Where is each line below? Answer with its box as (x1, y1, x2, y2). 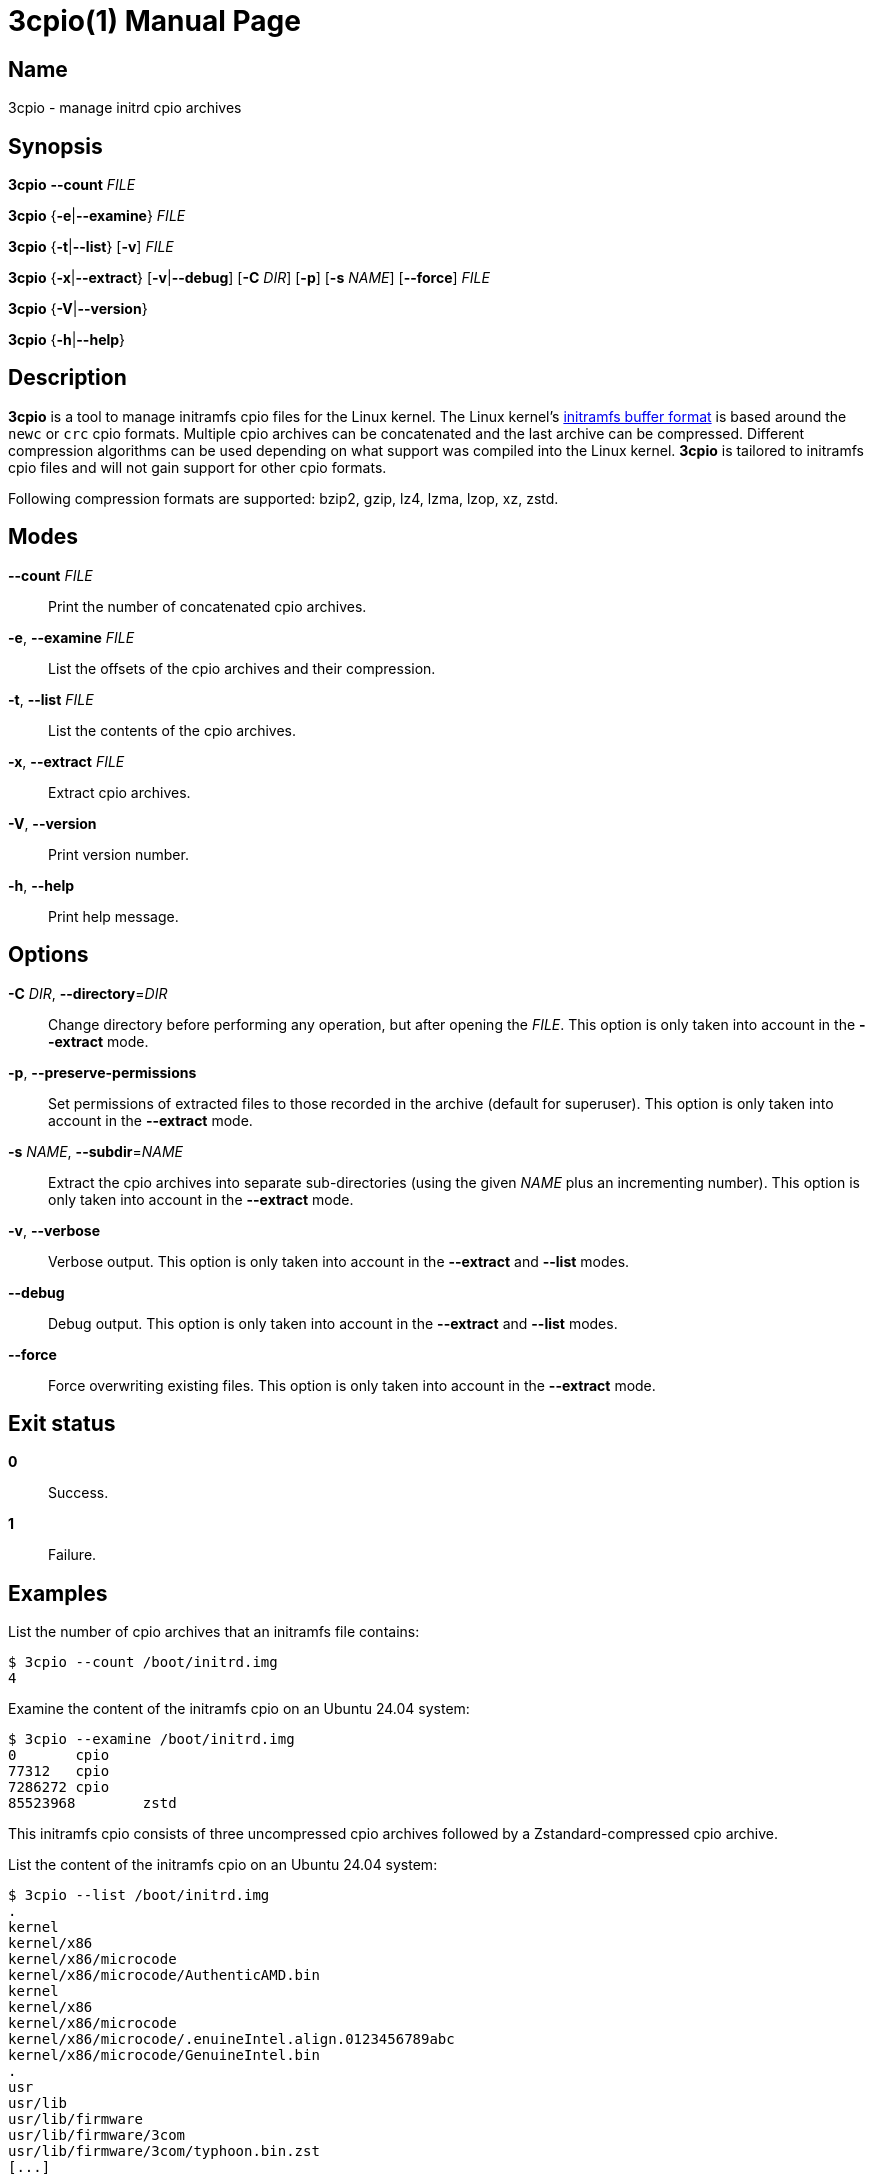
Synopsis (8, 133, 103, 159)
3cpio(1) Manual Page (8, 4, 301, 38)
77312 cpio (8, 1763, 110, 1780)
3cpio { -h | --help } (8, 331, 126, 349)
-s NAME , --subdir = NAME (8, 1142, 183, 1160)
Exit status (8, 1410, 116, 1436)
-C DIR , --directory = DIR (8, 984, 168, 1002)
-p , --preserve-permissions (8, 1063, 197, 1081)
